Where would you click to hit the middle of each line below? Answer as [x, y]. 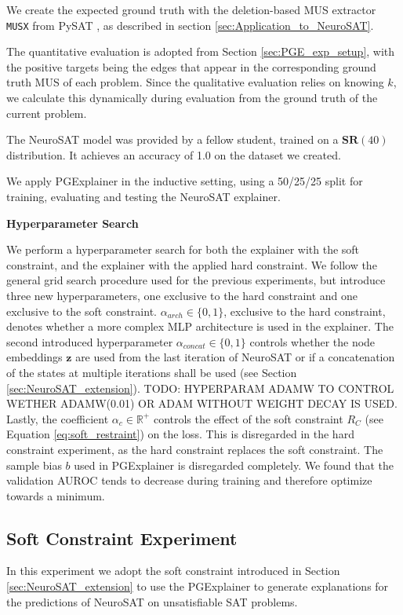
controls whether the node [312, 341]
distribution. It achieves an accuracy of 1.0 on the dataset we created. [174, 154]
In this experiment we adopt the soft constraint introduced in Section [173, 571]
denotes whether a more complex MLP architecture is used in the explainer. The [200, 326]
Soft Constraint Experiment [122, 538]
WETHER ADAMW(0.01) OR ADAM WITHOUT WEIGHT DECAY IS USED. [202, 403]
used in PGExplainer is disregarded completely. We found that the [234, 465]
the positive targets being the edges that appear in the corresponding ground [191, 66]
